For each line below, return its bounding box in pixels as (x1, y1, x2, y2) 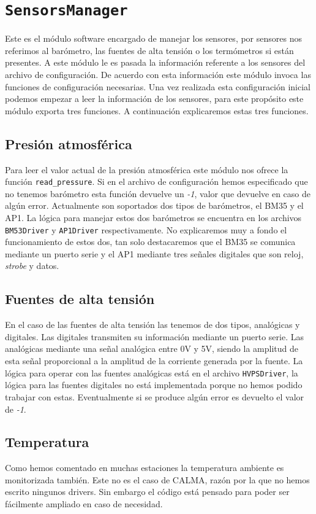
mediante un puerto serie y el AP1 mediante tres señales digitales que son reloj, (5, 247, 304, 260)
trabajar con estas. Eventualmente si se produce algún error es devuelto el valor (5, 390, 304, 403)
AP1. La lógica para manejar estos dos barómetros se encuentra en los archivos (5, 211, 302, 224)
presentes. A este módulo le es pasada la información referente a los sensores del (5, 56, 306, 69)
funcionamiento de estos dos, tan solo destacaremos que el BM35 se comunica (5, 235, 296, 248)
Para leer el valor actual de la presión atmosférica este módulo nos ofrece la (5, 163, 288, 176)
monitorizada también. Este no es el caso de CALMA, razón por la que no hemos (5, 473, 310, 486)
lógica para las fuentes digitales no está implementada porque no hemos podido (5, 378, 303, 391)
